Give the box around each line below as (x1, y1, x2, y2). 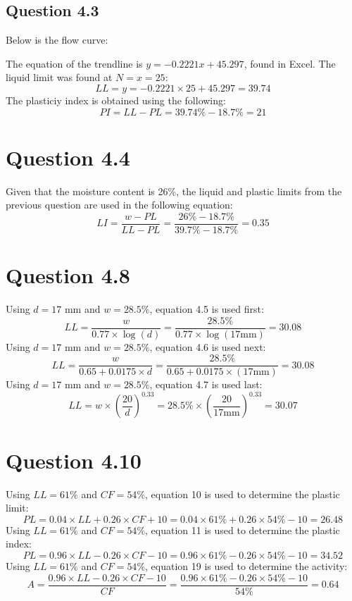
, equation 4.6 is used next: (149, 339, 266, 354)
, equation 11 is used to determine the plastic (145, 522, 340, 537)
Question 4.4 (6, 142, 130, 171)
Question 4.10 (6, 445, 142, 474)
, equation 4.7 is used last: (149, 377, 263, 392)
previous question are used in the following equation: (6, 197, 233, 212)
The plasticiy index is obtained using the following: (6, 92, 226, 107)
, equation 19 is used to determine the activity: (145, 558, 348, 573)
